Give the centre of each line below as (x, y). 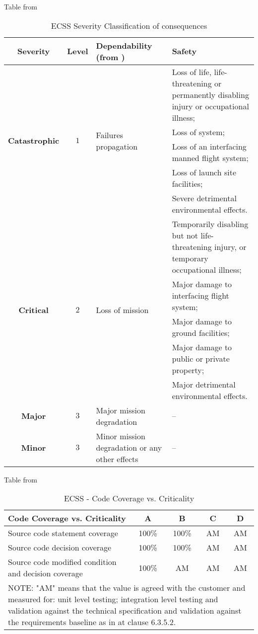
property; (188, 370)
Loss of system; (198, 132)
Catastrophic (34, 141)
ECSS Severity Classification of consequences (129, 25)
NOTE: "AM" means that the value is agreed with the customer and (127, 588)
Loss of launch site (204, 172)
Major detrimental (204, 384)
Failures (110, 135)
